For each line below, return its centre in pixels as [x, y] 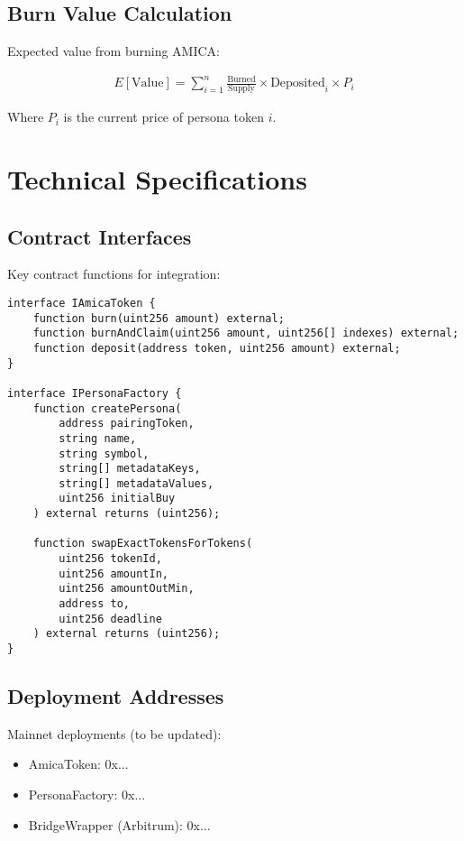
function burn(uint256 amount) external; [159, 318]
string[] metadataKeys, [130, 469]
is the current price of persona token [164, 117]
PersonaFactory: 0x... [87, 795]
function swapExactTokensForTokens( [143, 544]
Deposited [298, 83]
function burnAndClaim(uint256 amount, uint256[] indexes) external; [246, 333]
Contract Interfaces [100, 236]
